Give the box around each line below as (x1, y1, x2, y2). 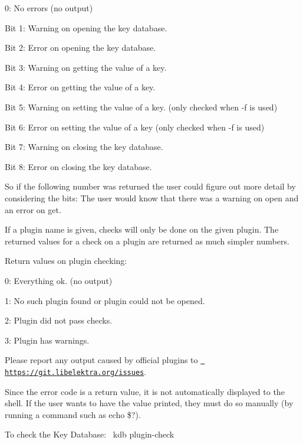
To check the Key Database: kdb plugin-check (5, 428, 174, 440)
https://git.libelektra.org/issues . (5, 365, 147, 377)
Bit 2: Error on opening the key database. (5, 41, 156, 54)
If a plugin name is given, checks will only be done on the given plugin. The (5, 223, 279, 236)
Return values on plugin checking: (5, 254, 127, 267)
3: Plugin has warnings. (5, 334, 90, 346)
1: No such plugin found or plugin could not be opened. (5, 294, 205, 306)
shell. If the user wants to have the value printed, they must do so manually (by (5, 397, 294, 409)
